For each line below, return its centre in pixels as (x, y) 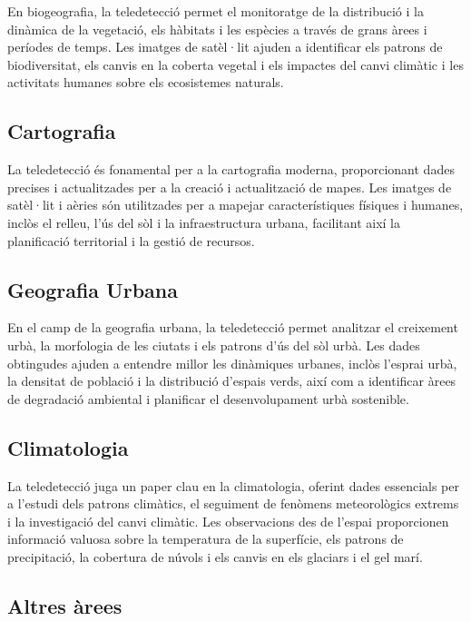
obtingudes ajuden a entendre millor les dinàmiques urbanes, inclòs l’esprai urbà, (232, 363)
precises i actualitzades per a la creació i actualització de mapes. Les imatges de (230, 187)
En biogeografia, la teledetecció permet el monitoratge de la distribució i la (216, 11)
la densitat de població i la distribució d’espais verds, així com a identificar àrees (232, 381)
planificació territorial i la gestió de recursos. (131, 240)
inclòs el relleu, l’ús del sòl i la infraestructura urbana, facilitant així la (204, 222)
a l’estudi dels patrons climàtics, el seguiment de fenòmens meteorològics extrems (233, 503)
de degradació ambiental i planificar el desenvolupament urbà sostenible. (208, 398)
